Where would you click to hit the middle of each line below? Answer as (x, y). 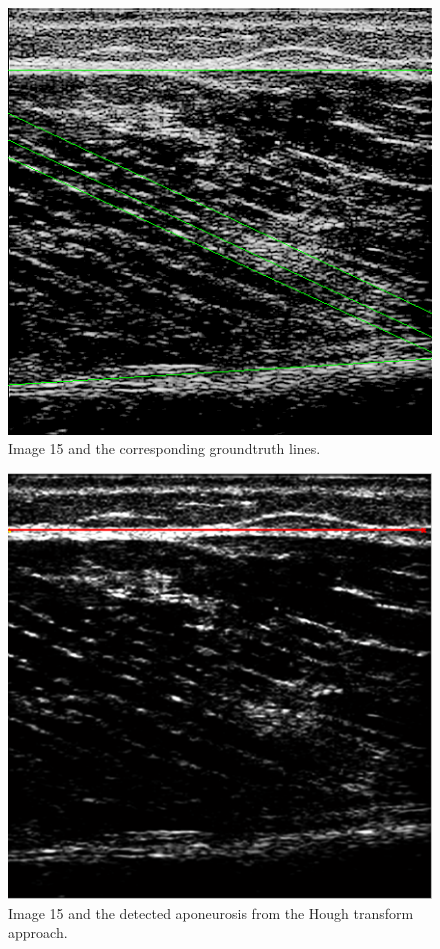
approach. (38, 932)
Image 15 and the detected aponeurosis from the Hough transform (211, 912)
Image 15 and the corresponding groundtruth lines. (164, 448)
